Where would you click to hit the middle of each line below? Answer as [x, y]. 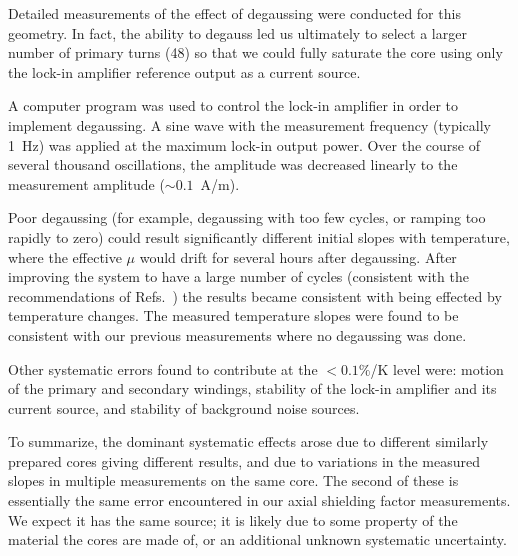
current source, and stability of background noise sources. [184, 407]
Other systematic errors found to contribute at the [163, 368]
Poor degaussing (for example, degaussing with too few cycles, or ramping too [247, 217]
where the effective [65, 256]
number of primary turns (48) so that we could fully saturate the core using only [255, 52]
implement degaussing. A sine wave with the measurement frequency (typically [249, 124]
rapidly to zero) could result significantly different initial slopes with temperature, [259, 236]
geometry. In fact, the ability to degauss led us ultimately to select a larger [237, 32]
